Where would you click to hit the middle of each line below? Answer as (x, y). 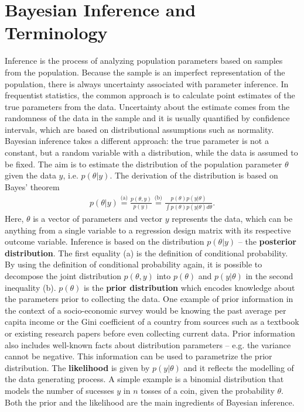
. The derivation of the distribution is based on (194, 175)
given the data (30, 175)
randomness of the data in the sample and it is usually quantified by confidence (147, 118)
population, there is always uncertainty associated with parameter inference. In (147, 83)
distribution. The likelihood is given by (77, 367)
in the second (269, 275)
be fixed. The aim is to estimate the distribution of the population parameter (144, 164)
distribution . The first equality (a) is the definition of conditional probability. (146, 253)
